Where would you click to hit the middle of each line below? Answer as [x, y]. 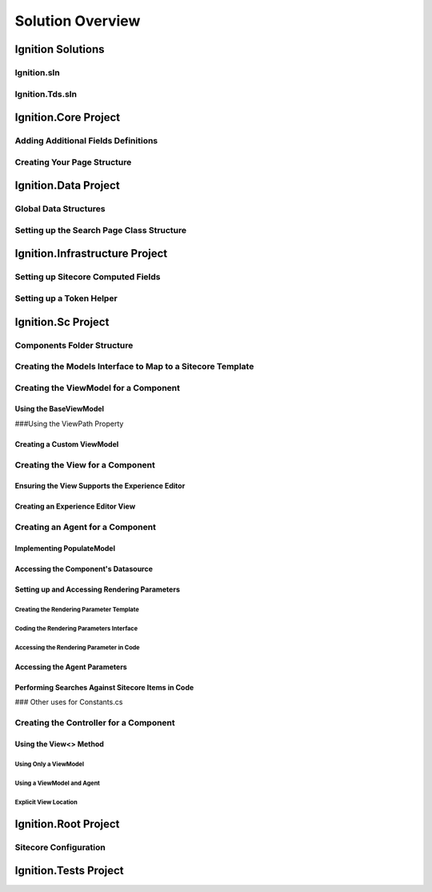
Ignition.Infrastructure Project [91, 253]
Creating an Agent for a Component [85, 527]
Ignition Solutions [60, 49]
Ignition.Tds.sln [46, 94]
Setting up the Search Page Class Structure [101, 230]
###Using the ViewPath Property [69, 424]
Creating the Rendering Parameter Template [77, 609]
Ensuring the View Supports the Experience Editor [100, 486]
